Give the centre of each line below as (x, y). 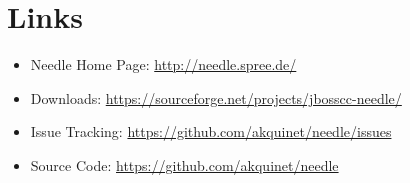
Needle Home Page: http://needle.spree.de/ (163, 64)
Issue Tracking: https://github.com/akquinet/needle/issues (211, 131)
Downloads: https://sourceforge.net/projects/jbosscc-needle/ (216, 97)
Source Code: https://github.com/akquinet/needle (184, 164)
